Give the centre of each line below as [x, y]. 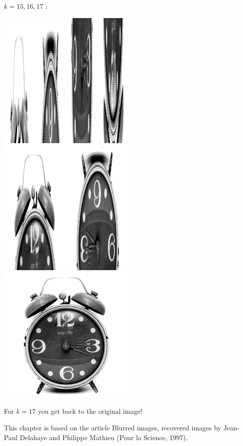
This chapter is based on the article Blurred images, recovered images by [113, 427]
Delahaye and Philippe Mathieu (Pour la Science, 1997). [104, 437]
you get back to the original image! [90, 411]
